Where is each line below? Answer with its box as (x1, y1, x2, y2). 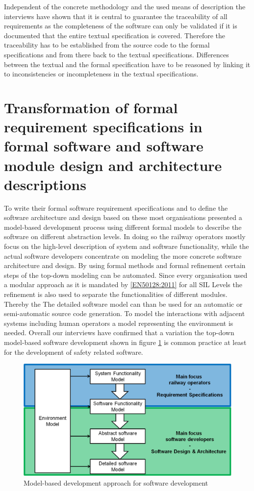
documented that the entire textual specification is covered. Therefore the (4, 30, 226, 40)
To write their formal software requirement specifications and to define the (4, 202, 228, 213)
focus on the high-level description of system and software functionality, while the (4, 241, 249, 251)
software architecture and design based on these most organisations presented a (4, 212, 242, 222)
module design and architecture (4, 155, 222, 175)
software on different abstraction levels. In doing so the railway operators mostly (4, 231, 246, 242)
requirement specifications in (4, 117, 203, 137)
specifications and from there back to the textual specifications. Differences (4, 49, 229, 59)
